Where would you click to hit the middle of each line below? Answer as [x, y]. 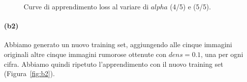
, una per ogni [222, 54]
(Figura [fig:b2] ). [30, 73]
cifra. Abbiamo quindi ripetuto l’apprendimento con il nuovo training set [114, 64]
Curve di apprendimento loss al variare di [86, 6]
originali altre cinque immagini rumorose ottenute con [85, 54]
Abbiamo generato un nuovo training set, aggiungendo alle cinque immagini [118, 44]
